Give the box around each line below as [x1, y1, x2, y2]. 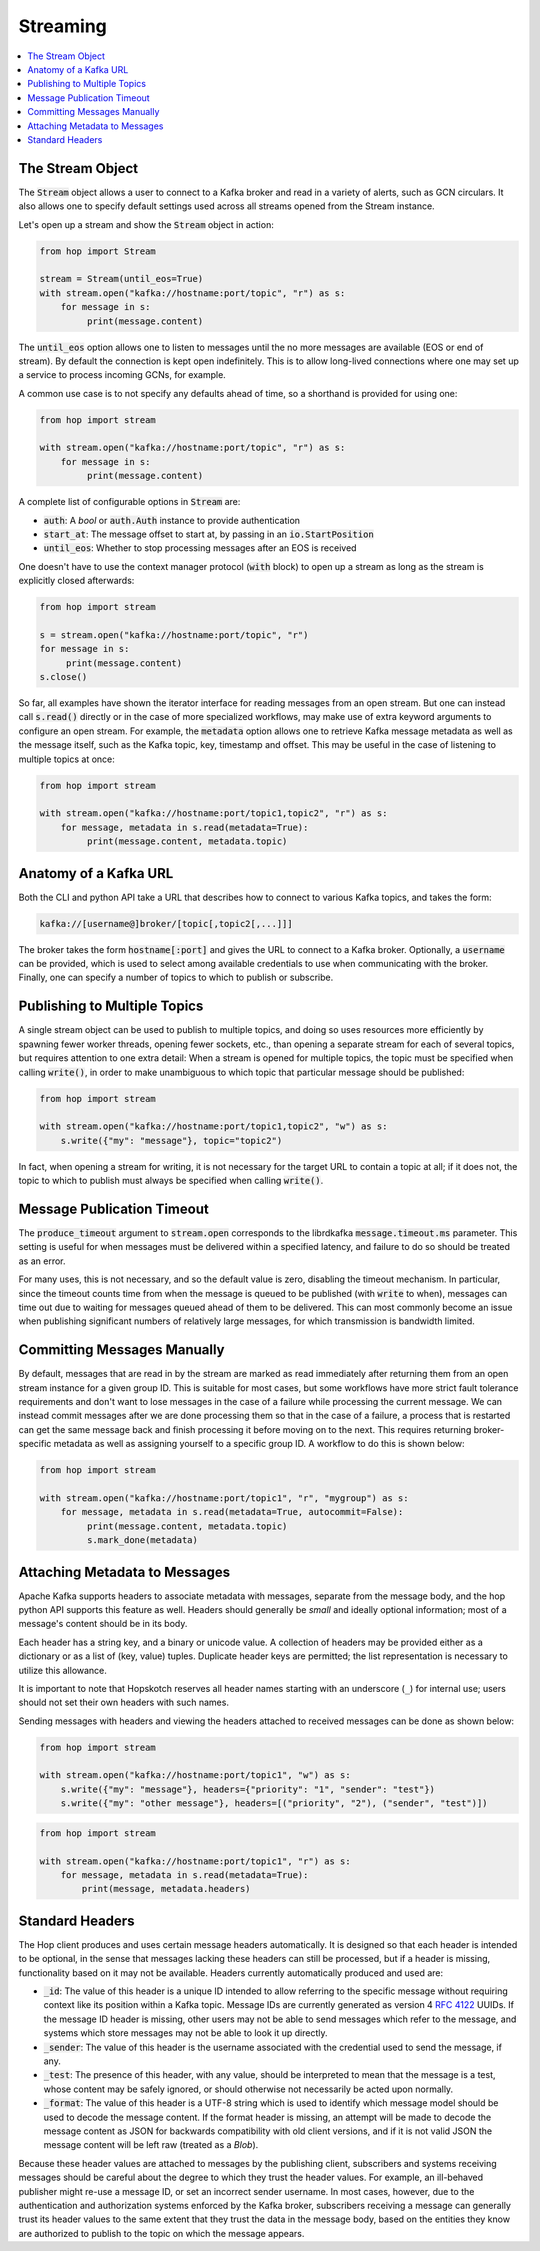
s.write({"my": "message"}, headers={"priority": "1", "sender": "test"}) [60, 1783, 435, 1795]
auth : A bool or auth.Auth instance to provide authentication [43, 514, 300, 526]
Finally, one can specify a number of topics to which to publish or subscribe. [18, 971, 334, 984]
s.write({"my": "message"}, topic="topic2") [60, 1135, 283, 1146]
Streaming [18, 15, 107, 37]
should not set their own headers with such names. [18, 1696, 230, 1709]
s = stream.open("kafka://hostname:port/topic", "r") [39, 629, 309, 640]
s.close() [39, 671, 88, 683]
